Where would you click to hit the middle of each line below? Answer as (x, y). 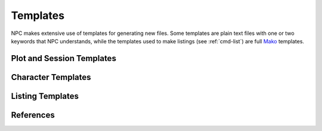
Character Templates (51, 77)
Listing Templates (45, 96)
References (33, 115)
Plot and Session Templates (64, 58)
